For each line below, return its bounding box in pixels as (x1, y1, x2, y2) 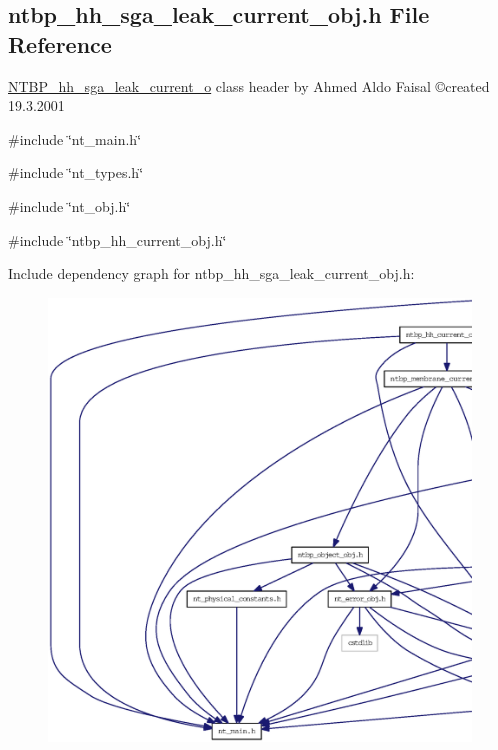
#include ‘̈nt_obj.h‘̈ (8, 195, 131, 216)
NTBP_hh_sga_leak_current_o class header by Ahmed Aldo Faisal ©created (8, 75, 490, 96)
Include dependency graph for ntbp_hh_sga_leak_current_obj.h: (8, 263, 415, 284)
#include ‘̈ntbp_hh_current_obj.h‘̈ (8, 229, 227, 250)
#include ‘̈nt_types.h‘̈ (8, 162, 144, 183)
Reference (8, 28, 112, 59)
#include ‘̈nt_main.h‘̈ (8, 128, 142, 149)
